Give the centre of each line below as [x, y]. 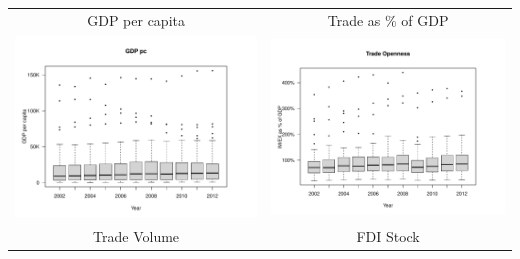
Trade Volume [136, 236]
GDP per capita [136, 19]
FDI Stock [388, 236]
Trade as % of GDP [388, 19]
